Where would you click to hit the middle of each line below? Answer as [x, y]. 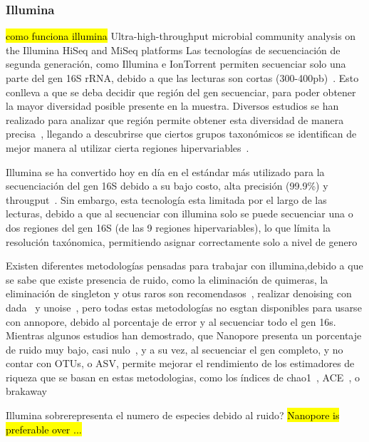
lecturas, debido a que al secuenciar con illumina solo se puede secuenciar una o [180, 214]
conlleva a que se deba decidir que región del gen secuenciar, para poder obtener [181, 92]
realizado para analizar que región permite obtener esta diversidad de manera [175, 119]
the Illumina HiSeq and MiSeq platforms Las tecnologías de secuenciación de [173, 50]
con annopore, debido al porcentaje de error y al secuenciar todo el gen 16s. [171, 321]
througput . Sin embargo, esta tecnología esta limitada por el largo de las [166, 199]
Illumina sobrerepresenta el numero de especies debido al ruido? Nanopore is [173, 415]
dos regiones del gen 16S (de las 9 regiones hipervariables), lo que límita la [168, 227]
